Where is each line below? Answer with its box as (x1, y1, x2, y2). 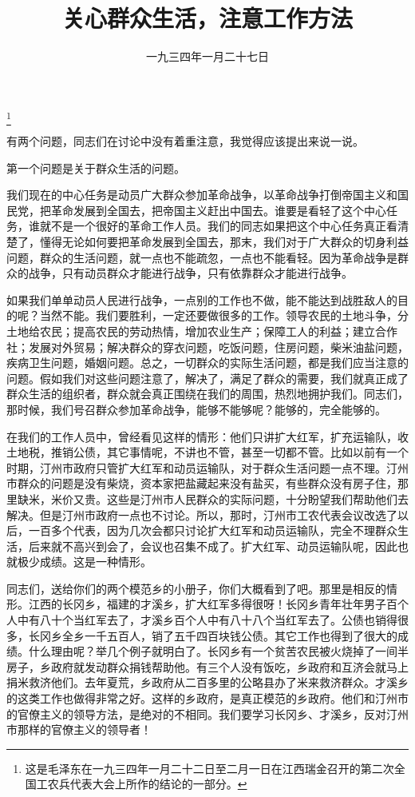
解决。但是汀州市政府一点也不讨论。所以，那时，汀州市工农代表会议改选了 (6, 506, 397, 523)
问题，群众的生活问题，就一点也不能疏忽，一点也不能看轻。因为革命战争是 (6, 249, 397, 265)
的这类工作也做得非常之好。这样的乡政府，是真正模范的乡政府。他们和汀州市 (6, 690, 409, 707)
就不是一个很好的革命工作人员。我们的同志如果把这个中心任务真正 (39, 217, 386, 234)
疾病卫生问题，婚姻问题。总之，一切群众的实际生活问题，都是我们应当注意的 (6, 354, 409, 371)
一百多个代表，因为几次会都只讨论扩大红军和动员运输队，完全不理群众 (28, 522, 397, 539)
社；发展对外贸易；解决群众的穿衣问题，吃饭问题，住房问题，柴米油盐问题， (6, 338, 409, 355)
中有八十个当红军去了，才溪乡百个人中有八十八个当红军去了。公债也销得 (17, 612, 397, 628)
